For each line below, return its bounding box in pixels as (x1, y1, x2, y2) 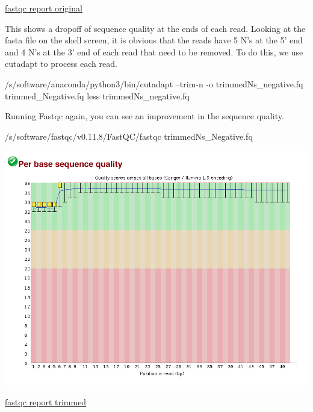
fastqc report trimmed (5, 396, 87, 408)
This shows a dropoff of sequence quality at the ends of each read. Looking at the (5, 22, 306, 34)
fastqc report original (5, 2, 82, 14)
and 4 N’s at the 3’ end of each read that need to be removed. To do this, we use (5, 45, 303, 58)
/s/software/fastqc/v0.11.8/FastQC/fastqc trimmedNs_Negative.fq (5, 130, 253, 142)
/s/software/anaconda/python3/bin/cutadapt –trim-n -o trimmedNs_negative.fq (5, 77, 303, 90)
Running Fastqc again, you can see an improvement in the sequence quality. (5, 110, 284, 122)
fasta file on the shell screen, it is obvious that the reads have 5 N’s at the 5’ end (5, 34, 303, 46)
